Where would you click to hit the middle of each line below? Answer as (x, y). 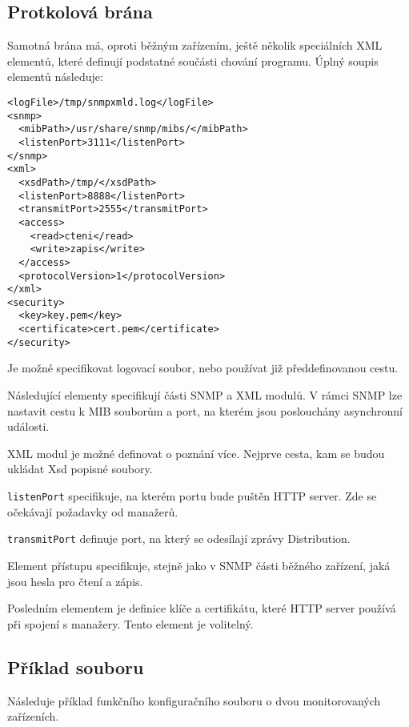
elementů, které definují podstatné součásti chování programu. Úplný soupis (193, 60)
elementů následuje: (55, 76)
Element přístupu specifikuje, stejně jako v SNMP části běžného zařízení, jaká (199, 565)
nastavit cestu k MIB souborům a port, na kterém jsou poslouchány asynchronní (205, 410)
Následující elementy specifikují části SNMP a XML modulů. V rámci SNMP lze (205, 395)
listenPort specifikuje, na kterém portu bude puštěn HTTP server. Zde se (192, 496)
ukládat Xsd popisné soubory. (80, 469)
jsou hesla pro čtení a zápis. (75, 581)
